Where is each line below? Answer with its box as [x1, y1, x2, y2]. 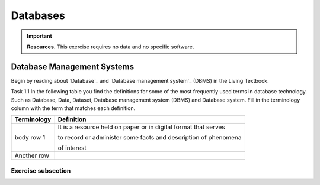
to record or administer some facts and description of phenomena [57, 134, 242, 142]
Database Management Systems [11, 61, 135, 72]
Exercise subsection [11, 166, 71, 174]
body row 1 [14, 134, 46, 142]
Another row [14, 151, 50, 160]
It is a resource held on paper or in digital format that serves [57, 123, 225, 131]
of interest [57, 144, 87, 152]
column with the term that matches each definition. [11, 105, 136, 112]
